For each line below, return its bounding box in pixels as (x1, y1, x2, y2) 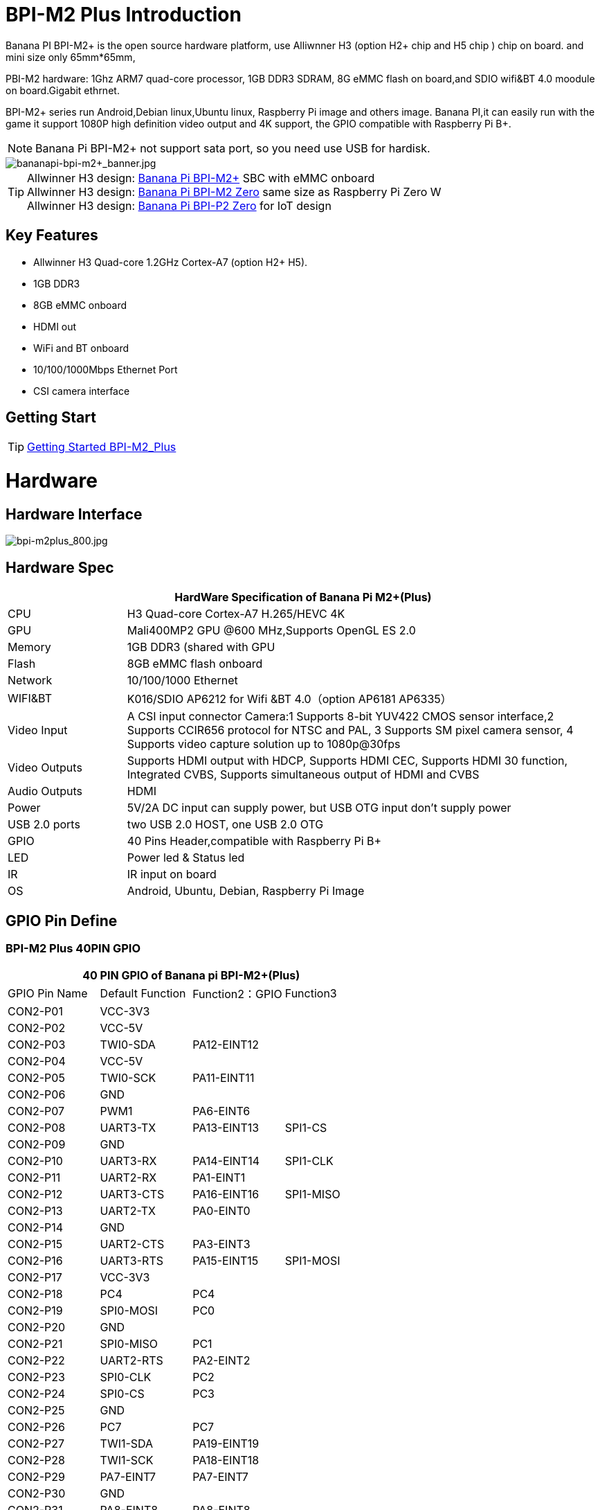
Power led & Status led (127, 851, 245, 865)
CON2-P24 (8, 1387, 66, 1401)
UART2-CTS (100, 1237, 165, 1252)
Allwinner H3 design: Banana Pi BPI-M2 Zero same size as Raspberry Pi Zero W (27, 184, 442, 199)
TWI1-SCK (100, 1453, 154, 1468)
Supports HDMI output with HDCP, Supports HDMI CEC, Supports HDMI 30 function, (127, 754, 568, 768)
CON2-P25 (8, 1403, 65, 1418)
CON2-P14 (8, 1220, 64, 1235)
